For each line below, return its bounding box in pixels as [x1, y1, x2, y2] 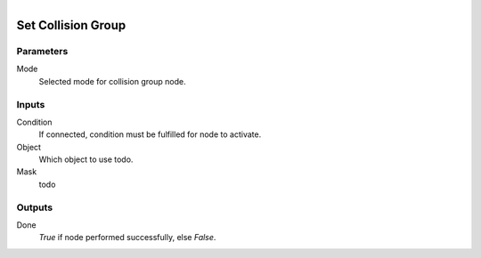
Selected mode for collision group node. [38, 76, 186, 86]
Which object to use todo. [38, 154, 134, 165]
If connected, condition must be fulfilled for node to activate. [38, 129, 262, 140]
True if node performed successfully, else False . [38, 232, 216, 243]
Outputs [16, 201, 53, 214]
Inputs [16, 98, 45, 110]
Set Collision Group [16, 18, 126, 33]
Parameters [16, 44, 69, 57]
